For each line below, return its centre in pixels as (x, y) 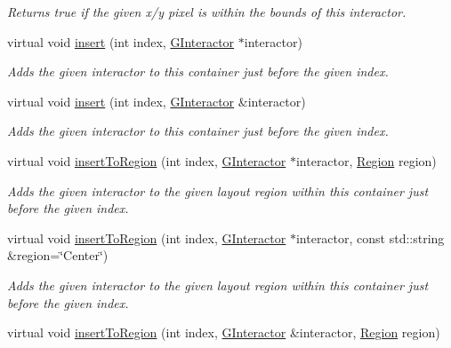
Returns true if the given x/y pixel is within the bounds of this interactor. (207, 12)
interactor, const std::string (370, 237)
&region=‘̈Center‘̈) (58, 255)
